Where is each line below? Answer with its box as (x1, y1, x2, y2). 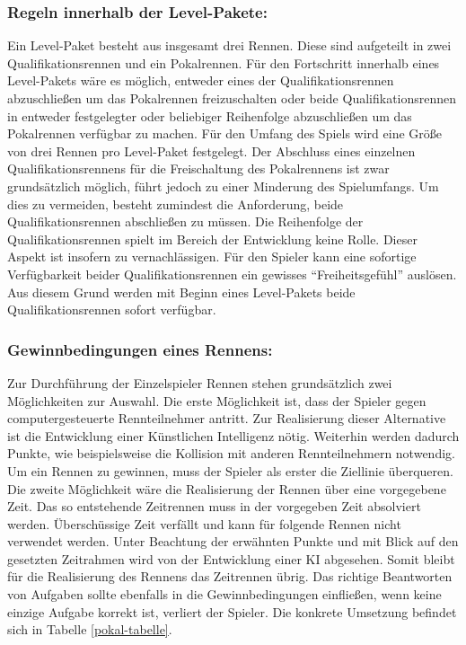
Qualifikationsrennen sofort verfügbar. (7, 300, 216, 319)
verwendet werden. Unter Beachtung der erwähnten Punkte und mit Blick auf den (7, 532, 459, 551)
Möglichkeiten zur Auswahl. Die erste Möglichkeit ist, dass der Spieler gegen (7, 391, 426, 410)
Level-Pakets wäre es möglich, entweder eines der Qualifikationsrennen (7, 71, 394, 90)
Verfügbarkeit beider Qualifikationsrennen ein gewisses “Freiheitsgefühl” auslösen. (7, 264, 457, 283)
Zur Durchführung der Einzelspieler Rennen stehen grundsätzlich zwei (7, 373, 392, 392)
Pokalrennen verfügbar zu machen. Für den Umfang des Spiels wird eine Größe (7, 124, 442, 143)
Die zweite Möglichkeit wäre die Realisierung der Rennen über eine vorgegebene (7, 479, 446, 498)
